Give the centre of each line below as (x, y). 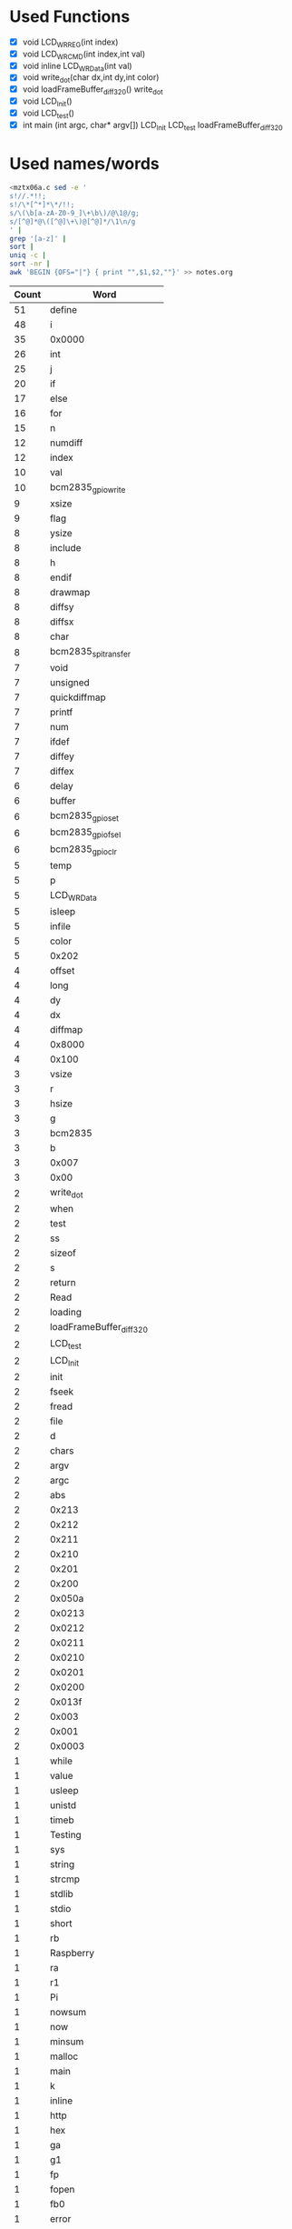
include (65, 548)
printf (61, 713)
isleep (63, 911)
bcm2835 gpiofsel (85, 833)
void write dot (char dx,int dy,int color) (91, 79)
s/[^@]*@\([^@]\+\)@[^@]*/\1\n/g (73, 221)
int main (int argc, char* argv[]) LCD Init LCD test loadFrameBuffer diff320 (152, 126)
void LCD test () (49, 114)
